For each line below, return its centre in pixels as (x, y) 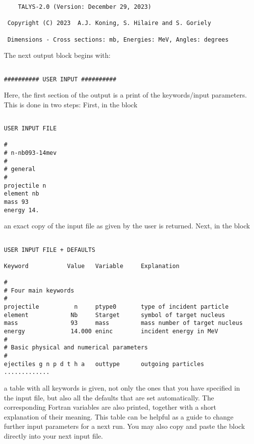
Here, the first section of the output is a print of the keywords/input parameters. (126, 95)
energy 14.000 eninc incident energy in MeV (111, 332)
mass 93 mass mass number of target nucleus (123, 323)
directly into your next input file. (53, 435)
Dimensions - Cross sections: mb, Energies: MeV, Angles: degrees (118, 39)
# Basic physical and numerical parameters (76, 348)
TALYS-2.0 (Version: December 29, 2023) (85, 7)
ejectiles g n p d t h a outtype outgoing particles (104, 364)
